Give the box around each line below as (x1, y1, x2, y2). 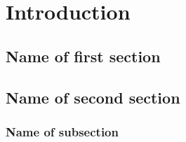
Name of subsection (6, 122, 119, 140)
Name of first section (6, 45, 161, 66)
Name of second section (6, 86, 180, 108)
